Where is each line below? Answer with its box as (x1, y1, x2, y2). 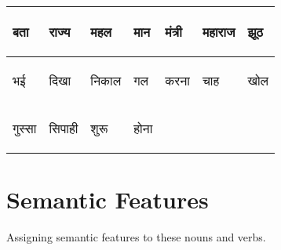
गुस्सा (13, 119, 37, 137)
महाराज (202, 23, 235, 41)
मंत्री (165, 23, 182, 41)
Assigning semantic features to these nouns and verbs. (6, 229, 266, 245)
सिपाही (49, 119, 78, 137)
